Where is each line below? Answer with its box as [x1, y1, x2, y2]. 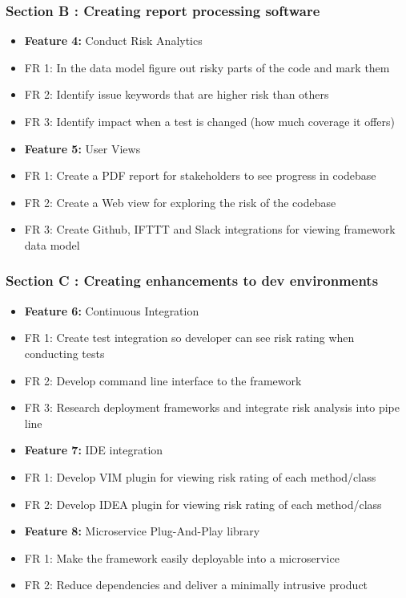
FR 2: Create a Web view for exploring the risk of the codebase [24, 193, 336, 210]
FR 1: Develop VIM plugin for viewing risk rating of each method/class [24, 468, 376, 485]
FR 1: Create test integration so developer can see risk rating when [24, 329, 355, 346]
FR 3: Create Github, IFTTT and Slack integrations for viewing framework [24, 221, 396, 238]
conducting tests [24, 344, 105, 361]
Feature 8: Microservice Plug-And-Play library [24, 523, 260, 539]
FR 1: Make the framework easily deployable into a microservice [24, 549, 340, 566]
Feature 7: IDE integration [24, 441, 163, 458]
